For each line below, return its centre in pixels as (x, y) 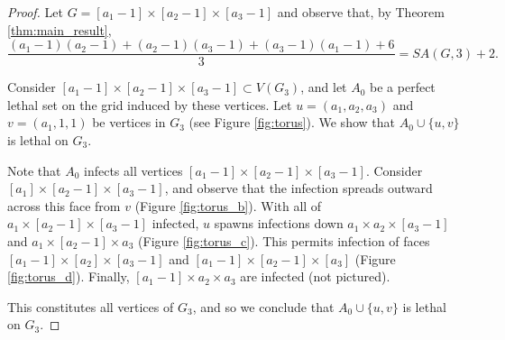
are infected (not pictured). (315, 276)
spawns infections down (279, 223)
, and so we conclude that (263, 306)
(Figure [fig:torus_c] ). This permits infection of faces (284, 241)
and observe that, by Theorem (361, 12)
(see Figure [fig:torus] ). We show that (292, 122)
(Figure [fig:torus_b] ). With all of (228, 205)
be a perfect (403, 87)
